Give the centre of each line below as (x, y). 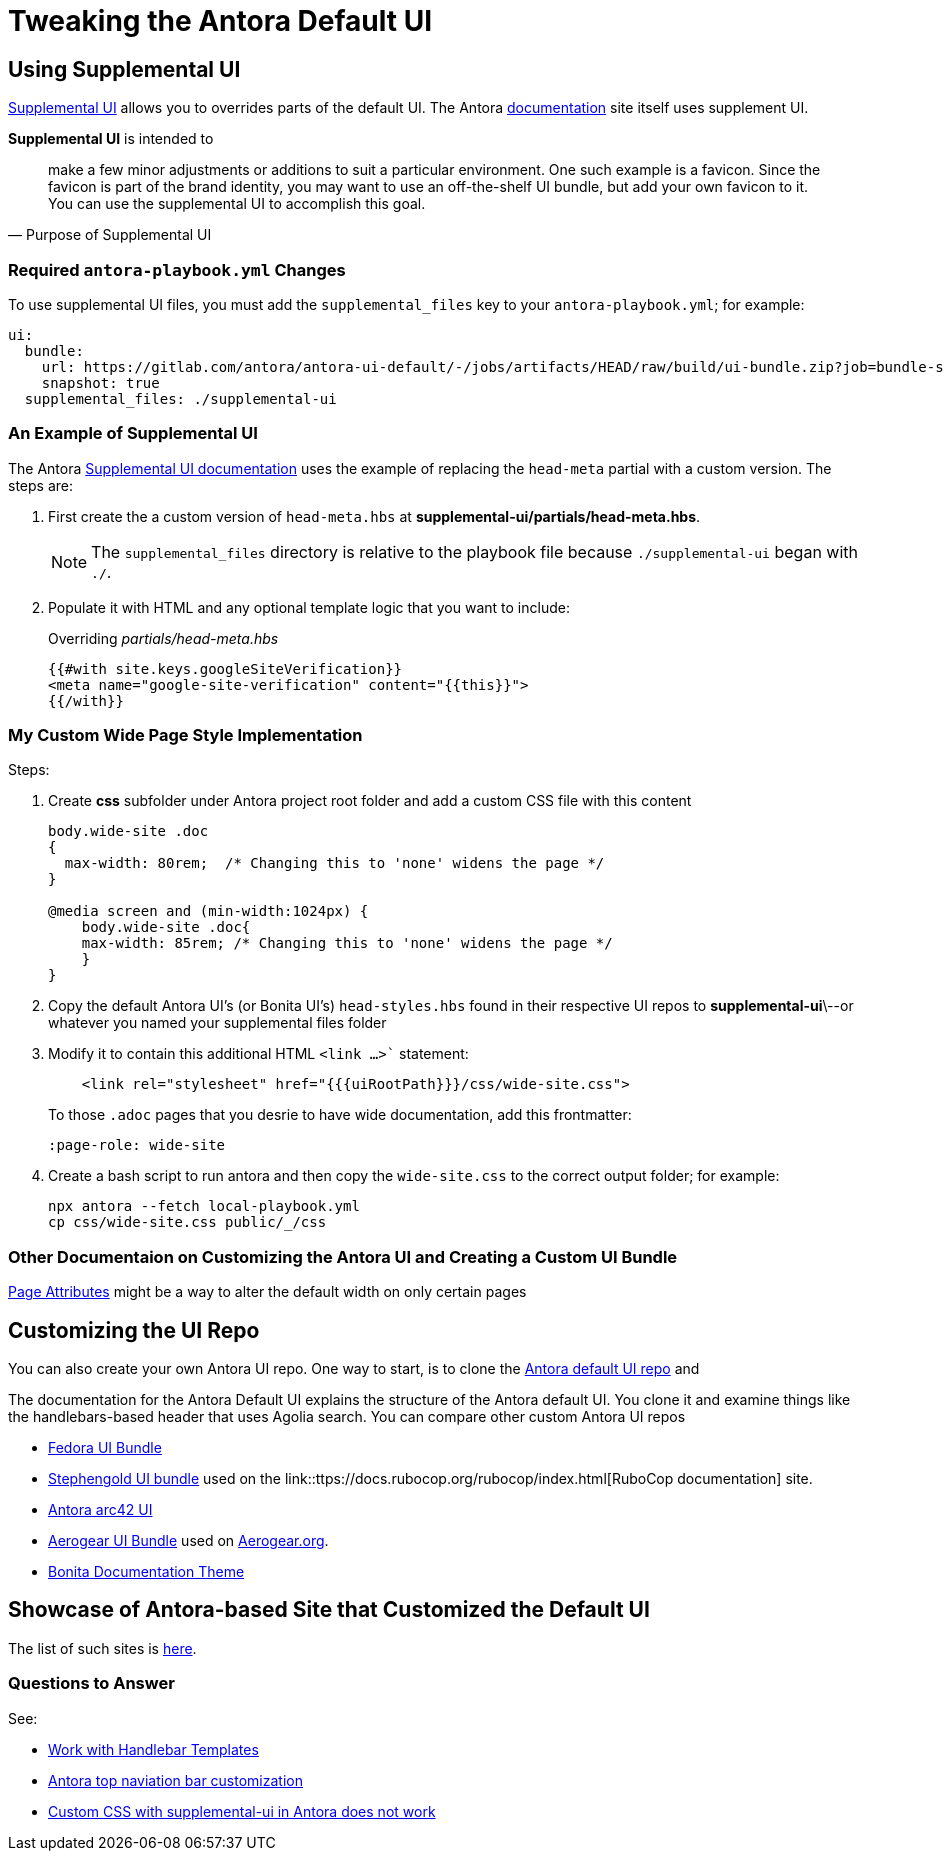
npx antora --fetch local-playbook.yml (204, 1206)
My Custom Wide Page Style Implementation (185, 735)
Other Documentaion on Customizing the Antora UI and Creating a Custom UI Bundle (343, 1256)
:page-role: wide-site (137, 1145)
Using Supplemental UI (124, 69)
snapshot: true (100, 382)
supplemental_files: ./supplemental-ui (180, 398)
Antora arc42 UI (100, 1510)
